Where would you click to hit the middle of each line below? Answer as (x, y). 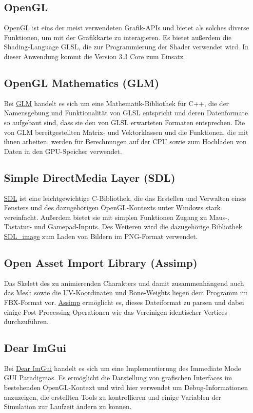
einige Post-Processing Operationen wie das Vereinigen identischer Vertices (116, 312)
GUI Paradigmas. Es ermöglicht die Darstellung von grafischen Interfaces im (118, 378)
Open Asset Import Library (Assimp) (101, 262)
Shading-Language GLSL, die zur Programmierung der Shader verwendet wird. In (126, 47)
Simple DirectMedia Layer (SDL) (90, 177)
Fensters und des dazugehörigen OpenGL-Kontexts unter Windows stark (112, 207)
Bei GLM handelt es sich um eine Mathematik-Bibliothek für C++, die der (117, 103)
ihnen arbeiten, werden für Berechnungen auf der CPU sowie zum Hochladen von (125, 141)
